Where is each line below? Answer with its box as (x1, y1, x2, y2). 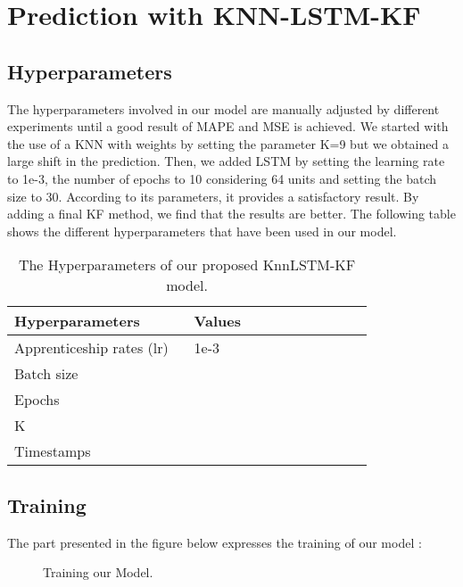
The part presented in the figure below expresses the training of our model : (7, 533, 422, 551)
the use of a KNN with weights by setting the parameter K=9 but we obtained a (7, 134, 449, 153)
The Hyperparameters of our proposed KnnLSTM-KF (18, 254, 356, 276)
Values (194, 310, 241, 332)
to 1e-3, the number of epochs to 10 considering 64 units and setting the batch (7, 169, 437, 187)
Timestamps (14, 441, 91, 462)
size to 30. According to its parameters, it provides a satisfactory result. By (7, 186, 419, 205)
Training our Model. (43, 563, 153, 582)
